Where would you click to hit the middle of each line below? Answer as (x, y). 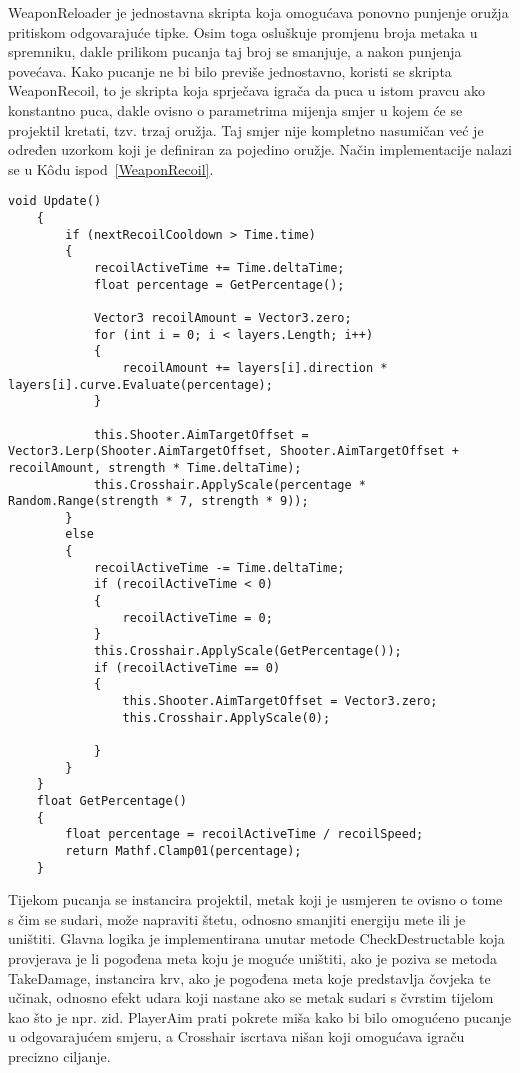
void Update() (55, 201)
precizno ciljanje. (59, 1056)
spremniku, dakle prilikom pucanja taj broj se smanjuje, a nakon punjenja (235, 51)
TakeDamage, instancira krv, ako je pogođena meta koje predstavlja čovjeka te (249, 977)
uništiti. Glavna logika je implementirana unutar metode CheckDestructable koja (256, 938)
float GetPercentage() (111, 800)
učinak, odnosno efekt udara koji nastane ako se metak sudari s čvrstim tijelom (251, 997)
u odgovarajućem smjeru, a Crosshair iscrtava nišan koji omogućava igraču (236, 1036)
